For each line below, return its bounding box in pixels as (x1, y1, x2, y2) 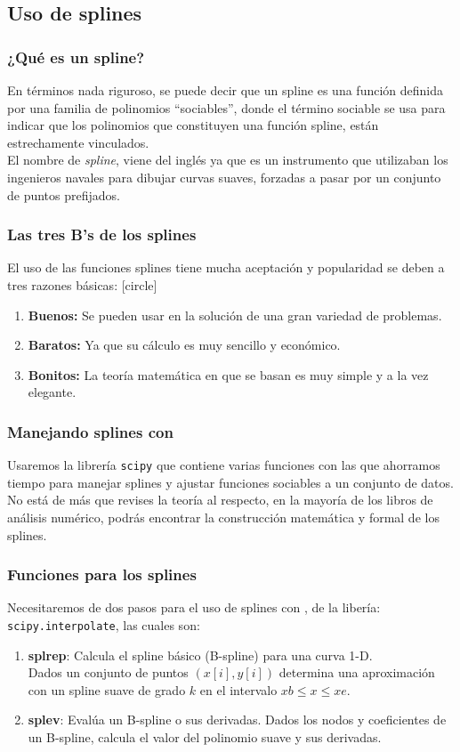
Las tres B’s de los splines (7, 223, 197, 246)
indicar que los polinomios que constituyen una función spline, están (7, 116, 379, 134)
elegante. (28, 383, 77, 401)
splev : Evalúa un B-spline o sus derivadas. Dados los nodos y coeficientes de (28, 710, 447, 729)
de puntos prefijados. (7, 185, 120, 204)
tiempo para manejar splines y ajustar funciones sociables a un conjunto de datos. (7, 473, 454, 491)
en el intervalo (199, 680, 278, 699)
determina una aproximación (278, 663, 435, 682)
